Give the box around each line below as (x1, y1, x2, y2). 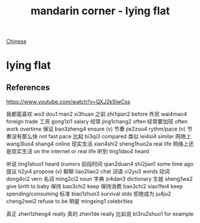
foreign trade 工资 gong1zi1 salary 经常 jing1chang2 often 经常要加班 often (6, 118, 188, 125)
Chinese (6, 38, 27, 45)
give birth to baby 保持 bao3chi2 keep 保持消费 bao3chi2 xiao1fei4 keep (6, 183, 183, 190)
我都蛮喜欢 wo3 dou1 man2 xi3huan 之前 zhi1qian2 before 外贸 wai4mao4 (6, 110, 187, 117)
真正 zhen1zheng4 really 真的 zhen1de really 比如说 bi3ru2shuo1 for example (6, 210, 194, 218)
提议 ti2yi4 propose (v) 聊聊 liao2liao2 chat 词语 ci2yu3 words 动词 (6, 168, 170, 175)
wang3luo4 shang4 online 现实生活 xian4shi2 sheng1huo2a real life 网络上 (6, 140, 189, 147)
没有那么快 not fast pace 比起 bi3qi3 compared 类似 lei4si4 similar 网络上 (11, 133, 192, 140)
